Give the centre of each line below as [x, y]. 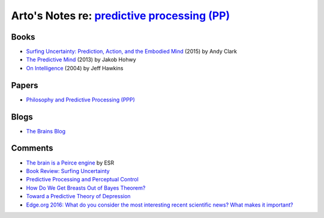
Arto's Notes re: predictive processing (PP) [121, 16]
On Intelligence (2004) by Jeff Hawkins [75, 68]
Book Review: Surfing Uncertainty [68, 171]
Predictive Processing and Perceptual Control [82, 180]
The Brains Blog [46, 131]
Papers [25, 85]
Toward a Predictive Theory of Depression [79, 196]
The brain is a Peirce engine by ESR [70, 163]
